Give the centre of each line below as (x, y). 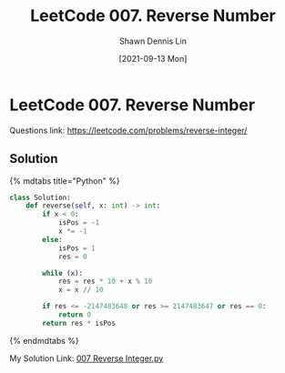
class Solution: (40, 197)
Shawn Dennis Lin (153, 41)
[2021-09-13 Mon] (153, 58)
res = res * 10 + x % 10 (105, 282)
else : (53, 239)
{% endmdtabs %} (44, 340)
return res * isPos (79, 323)
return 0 (75, 315)
